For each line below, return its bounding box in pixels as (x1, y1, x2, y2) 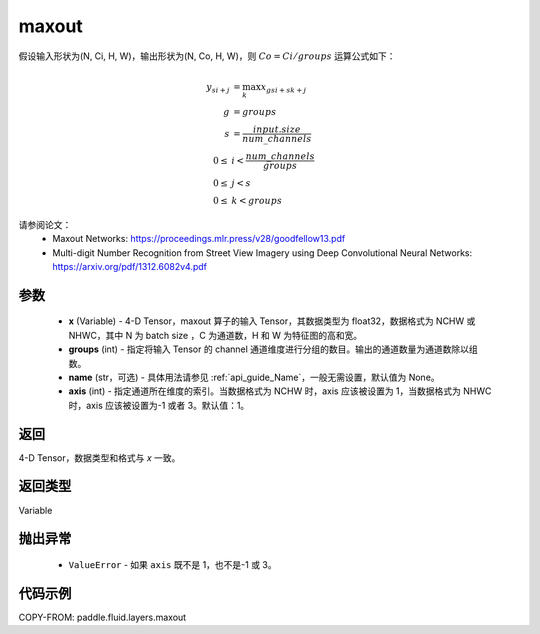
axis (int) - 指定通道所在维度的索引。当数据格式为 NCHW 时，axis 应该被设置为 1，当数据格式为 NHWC (68, 385, 492, 397)
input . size (252, 124, 302, 135)
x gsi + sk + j (260, 81, 307, 95)
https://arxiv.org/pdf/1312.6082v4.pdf (52, 260, 207, 272)
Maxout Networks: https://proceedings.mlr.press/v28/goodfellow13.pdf (52, 233, 346, 245)
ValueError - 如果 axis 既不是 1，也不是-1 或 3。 (68, 558, 277, 570)
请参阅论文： (18, 218, 72, 230)
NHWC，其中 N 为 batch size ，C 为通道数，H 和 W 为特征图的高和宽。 (68, 329, 363, 341)
